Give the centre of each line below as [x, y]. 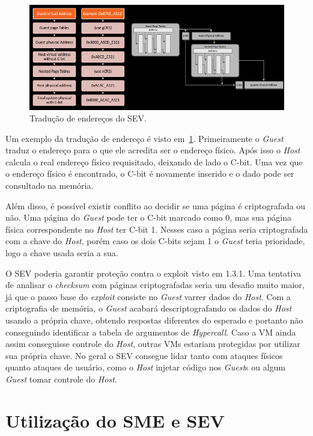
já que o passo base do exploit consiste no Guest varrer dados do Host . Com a [148, 296]
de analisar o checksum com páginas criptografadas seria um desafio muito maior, [155, 285]
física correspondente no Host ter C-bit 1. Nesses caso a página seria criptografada [157, 229]
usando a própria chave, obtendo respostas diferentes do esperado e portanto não [154, 320]
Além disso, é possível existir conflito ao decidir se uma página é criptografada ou [156, 205]
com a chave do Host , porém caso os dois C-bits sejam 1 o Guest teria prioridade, [155, 241]
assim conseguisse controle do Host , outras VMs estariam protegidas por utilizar [153, 344]
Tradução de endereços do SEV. [88, 118]
